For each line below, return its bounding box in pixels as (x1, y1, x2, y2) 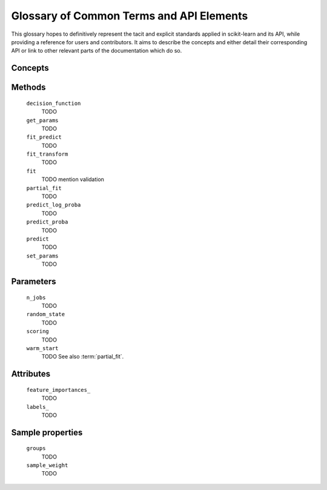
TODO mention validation (41, 176, 104, 183)
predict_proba (26, 219, 68, 225)
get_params (26, 117, 59, 124)
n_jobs (26, 294, 46, 301)
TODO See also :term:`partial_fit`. (41, 353, 124, 360)
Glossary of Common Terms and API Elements (11, 9, 248, 22)
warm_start (26, 345, 59, 351)
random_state (26, 311, 65, 318)
